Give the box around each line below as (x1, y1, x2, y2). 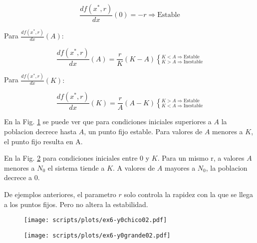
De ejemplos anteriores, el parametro (4, 189, 116, 199)
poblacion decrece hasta (4, 126, 77, 136)
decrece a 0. (4, 172, 40, 183)
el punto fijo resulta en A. (4, 136, 83, 146)
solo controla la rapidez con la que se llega (124, 189, 253, 199)
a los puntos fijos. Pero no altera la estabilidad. (4, 199, 148, 209)
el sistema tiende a (47, 162, 105, 173)
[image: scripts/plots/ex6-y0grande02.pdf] (24, 232, 171, 239)
